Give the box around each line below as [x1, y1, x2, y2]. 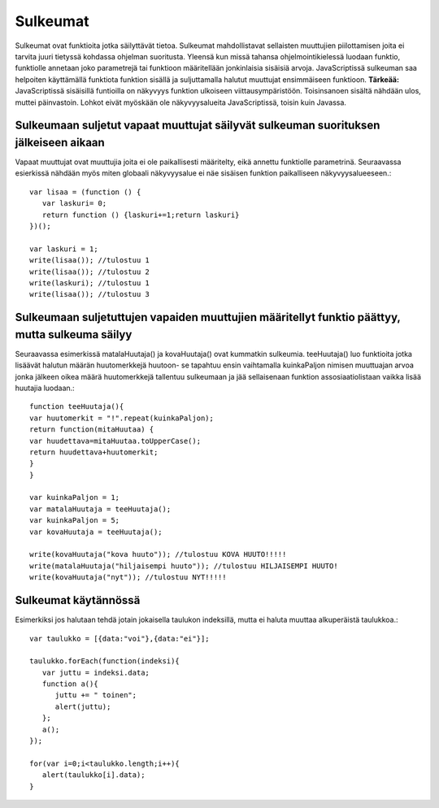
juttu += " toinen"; [54, 691, 137, 700]
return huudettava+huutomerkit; [29, 447, 159, 457]
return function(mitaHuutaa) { [29, 425, 154, 434]
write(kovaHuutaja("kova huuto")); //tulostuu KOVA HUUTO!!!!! [29, 550, 287, 559]
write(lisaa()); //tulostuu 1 [29, 256, 150, 265]
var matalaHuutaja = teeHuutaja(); [29, 504, 172, 514]
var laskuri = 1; [29, 244, 98, 254]
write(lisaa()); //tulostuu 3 [29, 289, 150, 299]
